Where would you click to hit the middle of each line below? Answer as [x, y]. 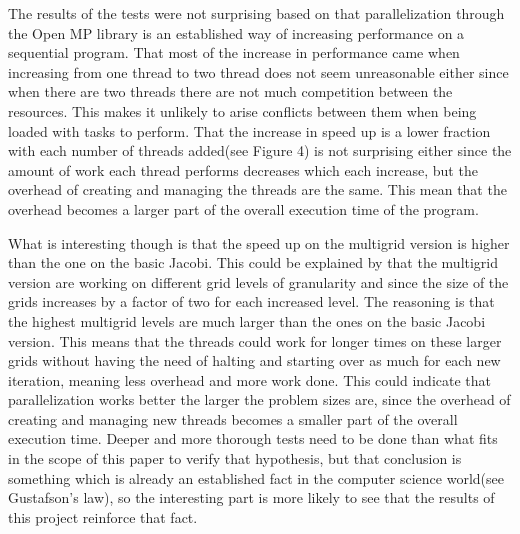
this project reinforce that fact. [103, 516]
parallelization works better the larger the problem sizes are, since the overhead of [259, 399]
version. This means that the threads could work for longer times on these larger [255, 340]
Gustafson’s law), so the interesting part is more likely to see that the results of [251, 497]
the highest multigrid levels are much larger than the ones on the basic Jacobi [247, 320]
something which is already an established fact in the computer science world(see [256, 477]
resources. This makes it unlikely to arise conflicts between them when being [242, 110]
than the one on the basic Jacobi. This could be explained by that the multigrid [253, 262]
